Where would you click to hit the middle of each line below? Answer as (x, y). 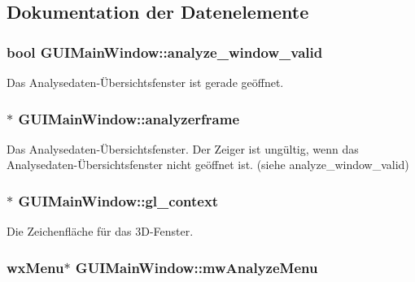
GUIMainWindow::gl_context (118, 200)
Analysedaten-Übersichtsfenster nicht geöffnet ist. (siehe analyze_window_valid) (208, 165)
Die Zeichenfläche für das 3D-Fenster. (100, 231)
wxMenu (35, 267)
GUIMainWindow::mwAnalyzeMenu (197, 267)
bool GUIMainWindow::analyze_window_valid (165, 52)
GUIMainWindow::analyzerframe (129, 118)
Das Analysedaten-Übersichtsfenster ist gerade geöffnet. (145, 82)
